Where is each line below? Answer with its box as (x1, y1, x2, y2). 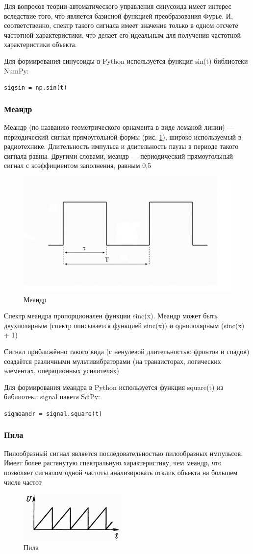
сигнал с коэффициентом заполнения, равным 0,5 (4, 160, 152, 170)
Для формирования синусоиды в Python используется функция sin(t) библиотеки (4, 55, 248, 66)
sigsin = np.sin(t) (4, 84, 67, 92)
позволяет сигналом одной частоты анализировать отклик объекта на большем (4, 467, 238, 477)
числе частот (4, 477, 42, 487)
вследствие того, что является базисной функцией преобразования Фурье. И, (4, 10, 233, 21)
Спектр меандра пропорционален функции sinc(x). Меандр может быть (4, 311, 218, 321)
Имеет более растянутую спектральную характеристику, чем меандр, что (4, 458, 222, 468)
